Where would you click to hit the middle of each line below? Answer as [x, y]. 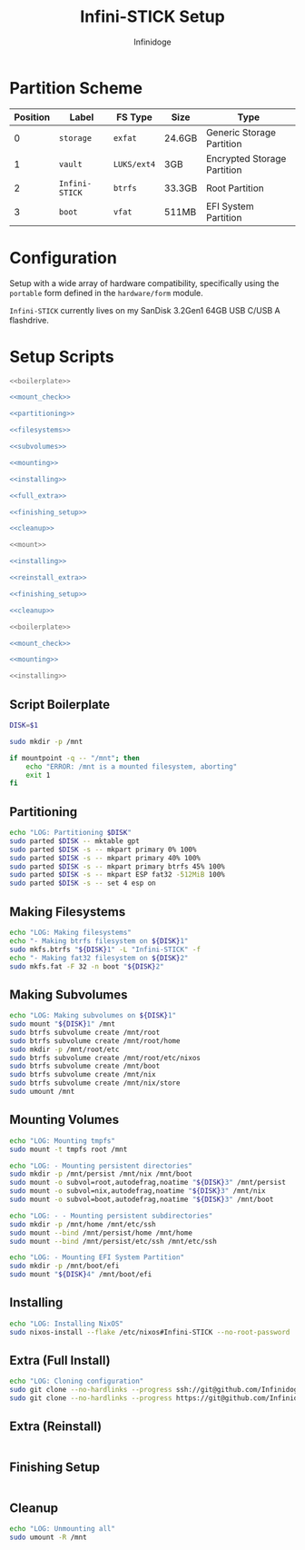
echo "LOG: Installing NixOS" [67, 1324]
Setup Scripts [62, 357]
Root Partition [235, 188]
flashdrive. [30, 320]
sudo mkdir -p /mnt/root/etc [64, 1049]
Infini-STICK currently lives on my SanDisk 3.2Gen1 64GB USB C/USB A [145, 310]
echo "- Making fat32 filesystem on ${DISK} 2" [99, 958]
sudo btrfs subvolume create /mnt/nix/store [95, 1083]
